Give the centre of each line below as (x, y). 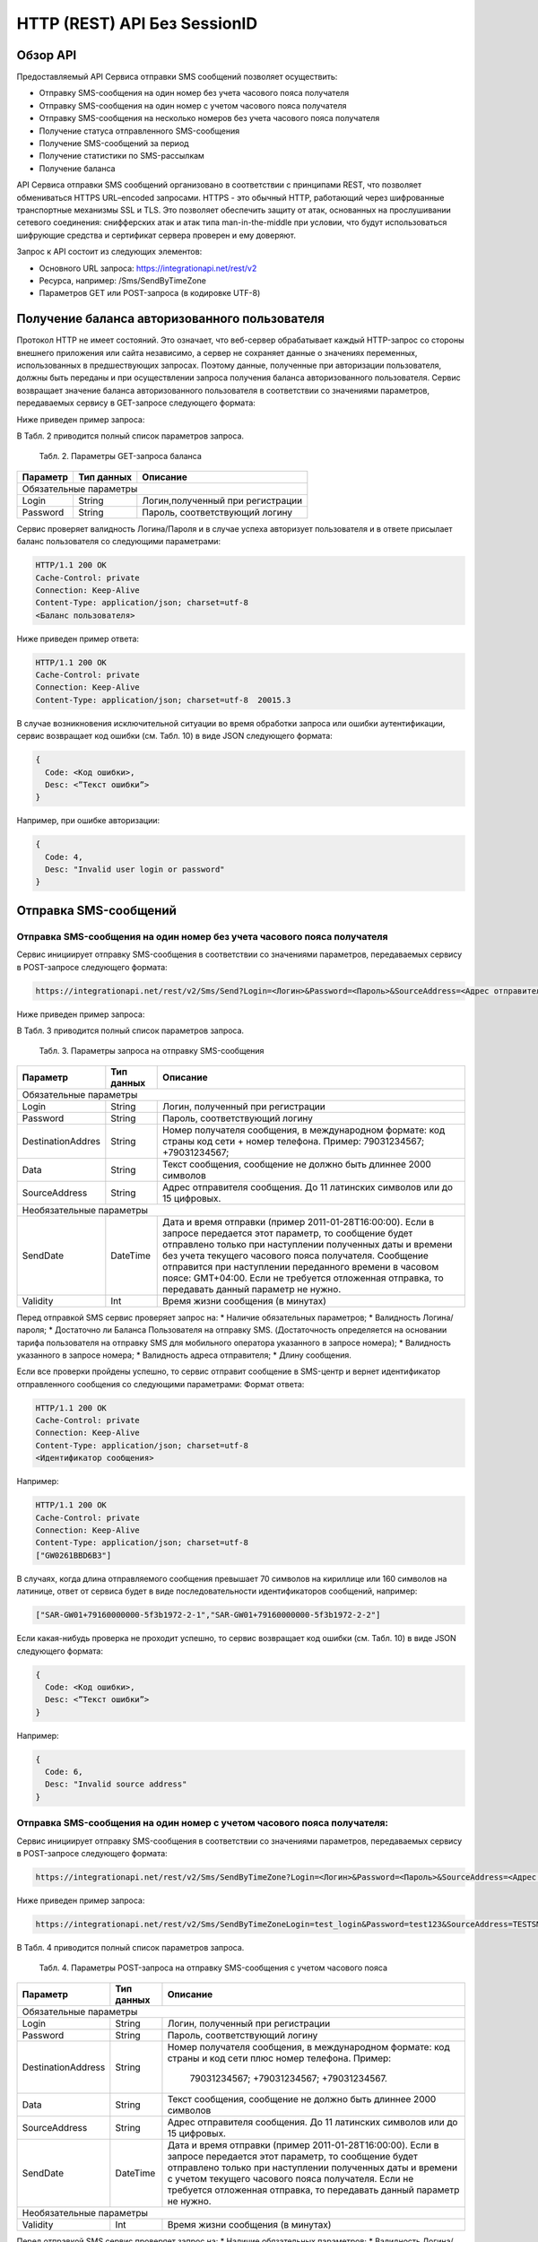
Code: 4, (64, 857)
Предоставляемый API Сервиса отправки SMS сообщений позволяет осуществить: (177, 77)
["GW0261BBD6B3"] (74, 1555)
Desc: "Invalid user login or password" (135, 869)
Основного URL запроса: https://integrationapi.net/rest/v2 (148, 268)
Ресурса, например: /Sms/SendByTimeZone (122, 280)
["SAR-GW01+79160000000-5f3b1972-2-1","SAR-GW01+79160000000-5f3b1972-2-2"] (208, 1615)
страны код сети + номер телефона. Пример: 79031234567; (294, 1141)
